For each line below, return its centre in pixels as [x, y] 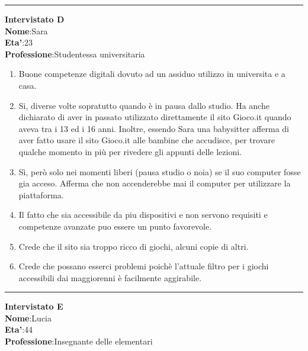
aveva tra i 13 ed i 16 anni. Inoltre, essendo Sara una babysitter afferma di [154, 128]
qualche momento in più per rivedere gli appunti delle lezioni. [130, 151]
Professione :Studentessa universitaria [75, 54]
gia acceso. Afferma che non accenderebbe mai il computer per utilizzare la [155, 183]
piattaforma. [41, 194]
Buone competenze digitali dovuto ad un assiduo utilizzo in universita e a [152, 74]
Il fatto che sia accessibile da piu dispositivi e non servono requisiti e [143, 215]
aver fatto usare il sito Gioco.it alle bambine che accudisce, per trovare [147, 140]
